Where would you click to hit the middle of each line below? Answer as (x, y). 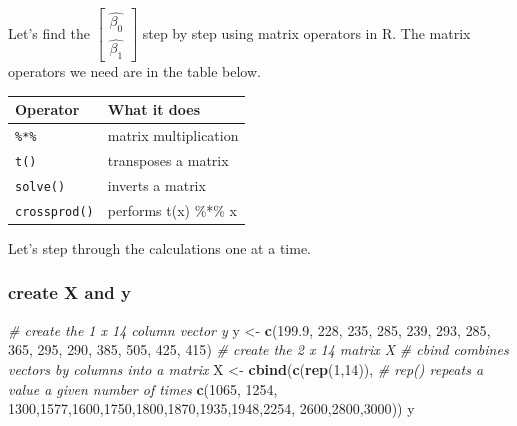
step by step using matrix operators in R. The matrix (306, 32)
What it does (154, 109)
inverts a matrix (156, 184)
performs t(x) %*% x (172, 209)
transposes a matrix (168, 159)
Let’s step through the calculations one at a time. (160, 247)
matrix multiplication (173, 135)
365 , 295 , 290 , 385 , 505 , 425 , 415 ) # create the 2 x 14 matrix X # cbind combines (258, 349)
